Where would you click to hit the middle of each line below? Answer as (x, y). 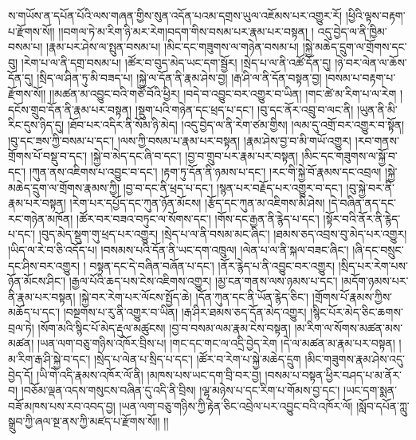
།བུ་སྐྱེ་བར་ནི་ (370, 187)
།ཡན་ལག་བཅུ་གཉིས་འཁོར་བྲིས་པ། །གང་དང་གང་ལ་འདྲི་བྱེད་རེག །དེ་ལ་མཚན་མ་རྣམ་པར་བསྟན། (216, 343)
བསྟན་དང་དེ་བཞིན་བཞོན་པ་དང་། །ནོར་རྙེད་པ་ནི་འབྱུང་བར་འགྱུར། (212, 265)
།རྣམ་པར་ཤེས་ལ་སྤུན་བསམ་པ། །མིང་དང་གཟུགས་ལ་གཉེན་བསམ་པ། (172, 47)
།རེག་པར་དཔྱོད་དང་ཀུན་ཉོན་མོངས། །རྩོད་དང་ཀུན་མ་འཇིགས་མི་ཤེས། (197, 203)
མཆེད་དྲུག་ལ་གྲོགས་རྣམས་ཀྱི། (64, 187)
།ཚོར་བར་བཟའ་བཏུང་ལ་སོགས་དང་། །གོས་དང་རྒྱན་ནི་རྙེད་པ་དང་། (198, 218)
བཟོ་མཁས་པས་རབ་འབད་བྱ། (62, 405)
